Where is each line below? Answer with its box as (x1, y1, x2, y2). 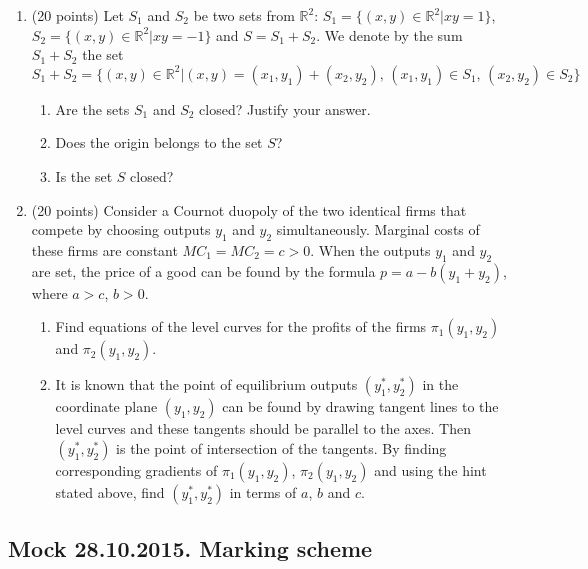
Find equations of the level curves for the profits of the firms (55, 316, 427, 337)
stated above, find (55, 481, 165, 502)
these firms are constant (31, 239, 178, 260)
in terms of (229, 481, 297, 502)
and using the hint (374, 459, 487, 480)
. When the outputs (310, 239, 431, 260)
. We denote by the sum (316, 24, 463, 45)
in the (422, 374, 459, 395)
